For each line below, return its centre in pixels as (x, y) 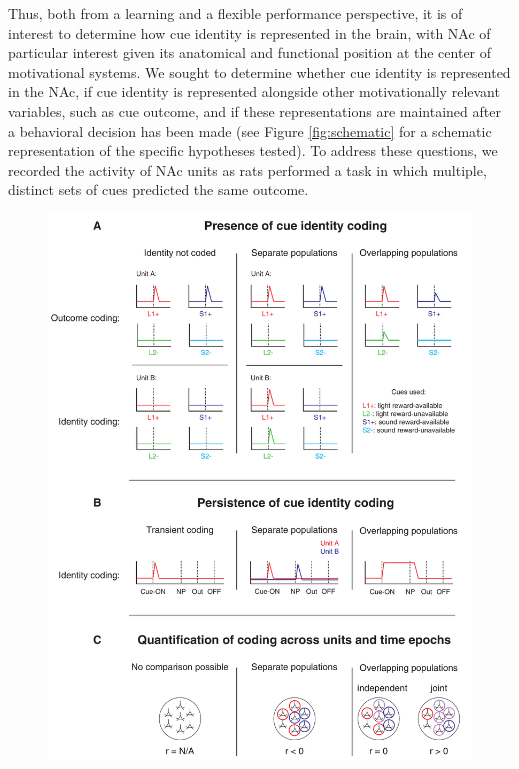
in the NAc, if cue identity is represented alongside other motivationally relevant (254, 91)
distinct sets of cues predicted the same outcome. (158, 189)
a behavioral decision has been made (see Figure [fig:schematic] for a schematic (250, 130)
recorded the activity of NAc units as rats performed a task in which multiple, (247, 169)
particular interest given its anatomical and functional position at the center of (250, 52)
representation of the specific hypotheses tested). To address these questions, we (253, 150)
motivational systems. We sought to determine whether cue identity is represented (259, 71)
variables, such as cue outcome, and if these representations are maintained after (254, 110)
